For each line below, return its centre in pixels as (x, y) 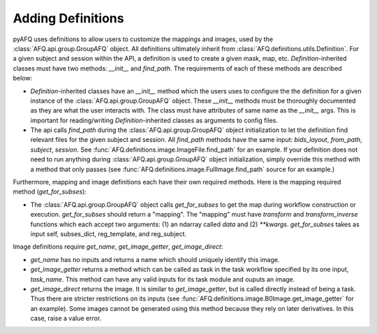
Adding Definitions (68, 18)
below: (23, 78)
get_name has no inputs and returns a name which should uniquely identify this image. (155, 259)
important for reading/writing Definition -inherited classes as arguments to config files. (154, 120)
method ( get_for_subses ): (50, 191)
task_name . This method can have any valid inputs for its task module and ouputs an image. (163, 279)
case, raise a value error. (66, 319)
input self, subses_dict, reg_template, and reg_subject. (109, 233)
